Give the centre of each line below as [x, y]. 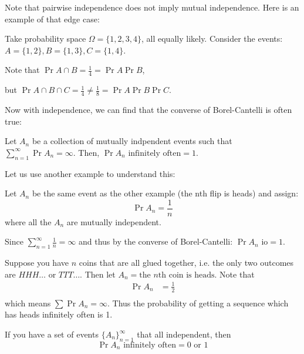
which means [28, 303]
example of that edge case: [52, 19]
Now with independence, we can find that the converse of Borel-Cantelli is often [148, 110]
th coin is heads [186, 275]
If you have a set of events [52, 334]
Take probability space [45, 39]
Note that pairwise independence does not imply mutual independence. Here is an [152, 7]
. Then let [98, 274]
